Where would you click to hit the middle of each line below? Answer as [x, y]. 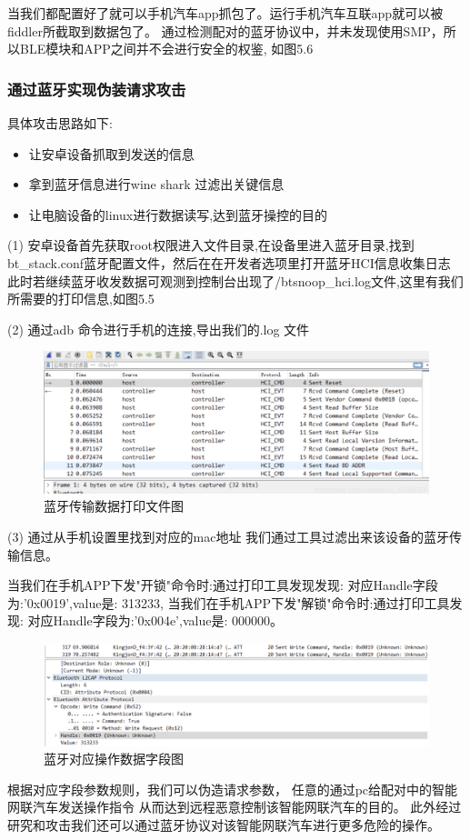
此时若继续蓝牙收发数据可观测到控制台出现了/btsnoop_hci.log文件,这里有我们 [235, 280]
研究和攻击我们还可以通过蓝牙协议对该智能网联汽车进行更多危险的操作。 [224, 824]
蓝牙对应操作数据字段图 [114, 759]
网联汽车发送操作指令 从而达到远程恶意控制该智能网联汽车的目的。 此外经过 [235, 807]
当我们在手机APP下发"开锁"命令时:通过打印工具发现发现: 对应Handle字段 [223, 585]
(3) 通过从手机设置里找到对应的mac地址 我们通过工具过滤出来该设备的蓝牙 [229, 537]
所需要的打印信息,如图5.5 [81, 299]
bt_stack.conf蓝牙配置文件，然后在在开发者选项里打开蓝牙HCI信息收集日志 [229, 262]
